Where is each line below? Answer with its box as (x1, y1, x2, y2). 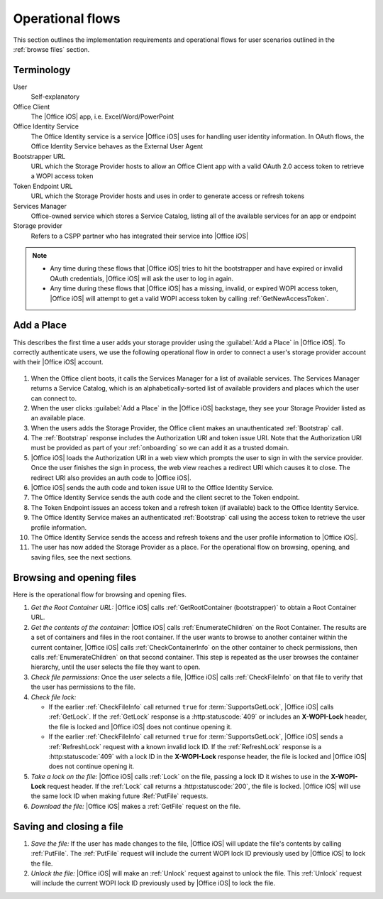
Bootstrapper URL (13, 152, 66, 160)
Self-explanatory (30, 92, 80, 101)
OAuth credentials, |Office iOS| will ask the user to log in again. (50, 274, 234, 283)
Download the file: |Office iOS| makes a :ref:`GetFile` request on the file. (30, 802, 241, 810)
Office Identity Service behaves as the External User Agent (30, 142, 204, 151)
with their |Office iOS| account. (13, 358, 104, 366)
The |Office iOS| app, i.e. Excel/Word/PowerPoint (30, 112, 174, 121)
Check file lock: (30, 692, 77, 701)
